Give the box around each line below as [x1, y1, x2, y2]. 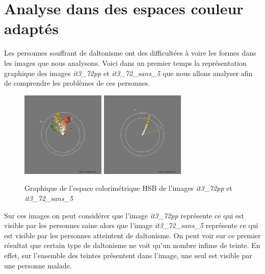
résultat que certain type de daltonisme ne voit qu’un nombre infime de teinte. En [4, 240, 260, 251]
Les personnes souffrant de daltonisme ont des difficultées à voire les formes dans [4, 47, 256, 58]
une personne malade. [4, 260, 72, 270]
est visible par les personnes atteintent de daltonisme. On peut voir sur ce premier [4, 230, 261, 240]
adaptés [4, 18, 59, 39]
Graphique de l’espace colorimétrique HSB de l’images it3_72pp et [24, 183, 232, 193]
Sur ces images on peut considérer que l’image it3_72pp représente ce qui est [4, 210, 244, 220]
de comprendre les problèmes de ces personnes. [4, 78, 150, 88]
